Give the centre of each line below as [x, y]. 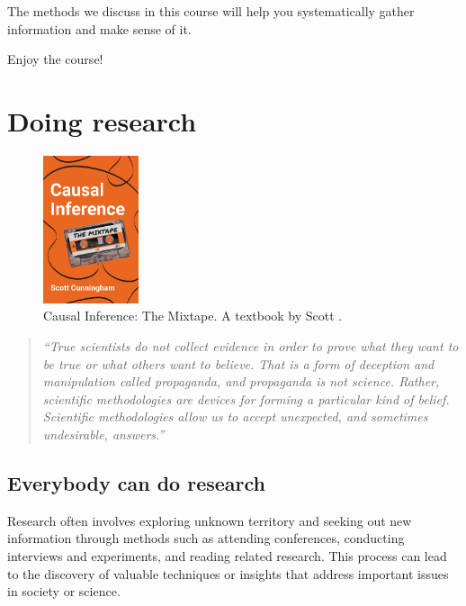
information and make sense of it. [99, 28]
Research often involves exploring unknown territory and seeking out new [210, 520]
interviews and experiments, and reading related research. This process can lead [227, 556]
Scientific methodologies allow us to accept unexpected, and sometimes [235, 416]
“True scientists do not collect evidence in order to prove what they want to [251, 346]
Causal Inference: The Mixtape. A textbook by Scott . [193, 316]
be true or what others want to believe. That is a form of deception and [238, 363]
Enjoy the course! [55, 59]
